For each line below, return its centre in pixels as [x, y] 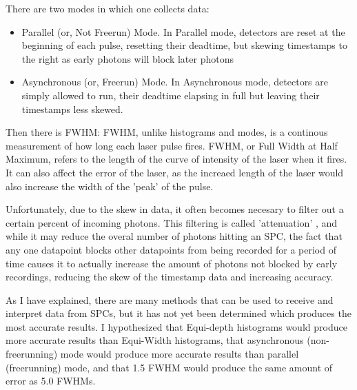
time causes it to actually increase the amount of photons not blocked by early [172, 263]
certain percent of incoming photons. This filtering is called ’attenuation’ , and [172, 222]
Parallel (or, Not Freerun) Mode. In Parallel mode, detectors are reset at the [183, 31]
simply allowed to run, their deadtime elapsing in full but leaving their [171, 95]
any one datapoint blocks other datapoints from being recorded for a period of [171, 249]
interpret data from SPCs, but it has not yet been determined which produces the [178, 313]
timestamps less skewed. [72, 109]
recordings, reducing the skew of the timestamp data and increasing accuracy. [170, 277]
